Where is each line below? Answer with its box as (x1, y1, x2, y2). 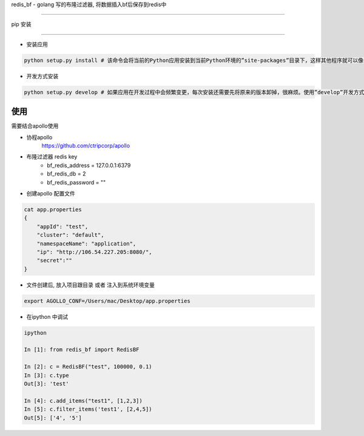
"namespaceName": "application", (36, 240, 136, 247)
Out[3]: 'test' (24, 380, 69, 387)
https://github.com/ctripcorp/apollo (41, 142, 130, 149)
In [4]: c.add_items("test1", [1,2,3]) (24, 397, 143, 404)
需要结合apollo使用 (11, 122, 59, 130)
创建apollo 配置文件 (26, 189, 75, 197)
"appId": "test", (36, 223, 89, 230)
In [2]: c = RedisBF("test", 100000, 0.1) (24, 363, 152, 370)
